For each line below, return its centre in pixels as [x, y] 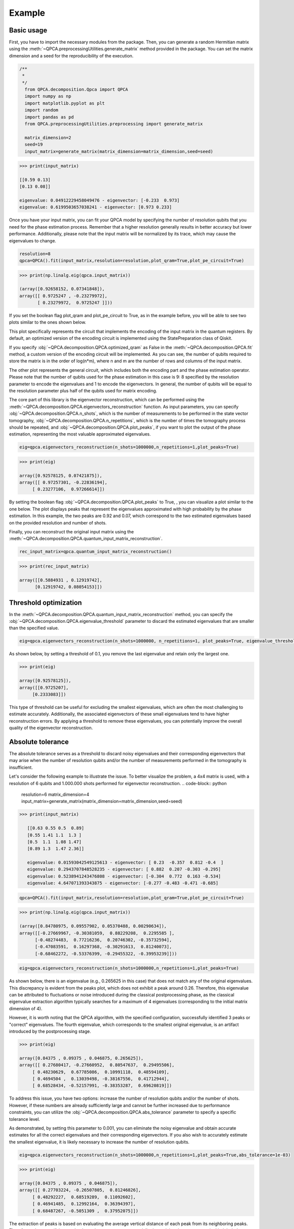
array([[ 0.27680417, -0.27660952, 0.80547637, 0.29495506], [97, 1065]
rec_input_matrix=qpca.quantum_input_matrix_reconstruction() [96, 552]
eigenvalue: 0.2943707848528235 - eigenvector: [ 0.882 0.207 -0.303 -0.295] [124, 869]
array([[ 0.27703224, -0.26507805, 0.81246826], [80, 1190]
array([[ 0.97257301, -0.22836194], [63, 483]
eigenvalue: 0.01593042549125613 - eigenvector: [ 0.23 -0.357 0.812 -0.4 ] [125, 863]
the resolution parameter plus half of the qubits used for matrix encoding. [83, 391]
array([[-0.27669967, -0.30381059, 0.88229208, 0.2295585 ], [97, 933]
